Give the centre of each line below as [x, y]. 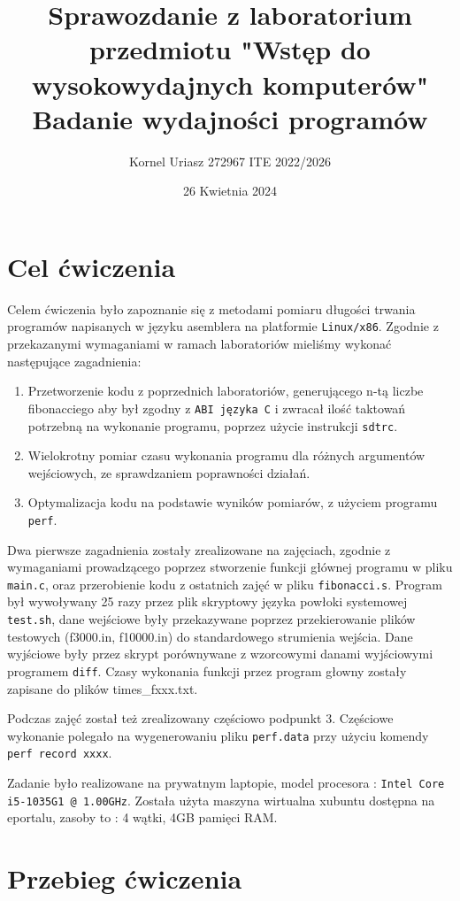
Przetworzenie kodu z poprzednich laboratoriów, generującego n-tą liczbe [226, 391]
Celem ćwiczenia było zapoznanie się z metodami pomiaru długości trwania [211, 308]
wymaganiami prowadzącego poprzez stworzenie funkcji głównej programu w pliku [230, 567]
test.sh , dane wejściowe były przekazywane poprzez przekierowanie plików [211, 619]
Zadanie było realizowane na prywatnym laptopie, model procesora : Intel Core [226, 783]
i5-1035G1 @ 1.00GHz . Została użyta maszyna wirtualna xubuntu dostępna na [221, 800]
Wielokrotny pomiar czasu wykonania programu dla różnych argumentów [226, 455]
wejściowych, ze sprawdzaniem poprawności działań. [169, 472]
